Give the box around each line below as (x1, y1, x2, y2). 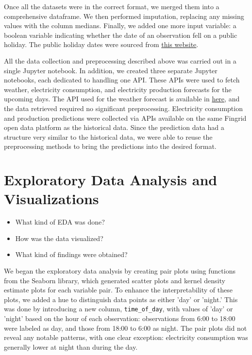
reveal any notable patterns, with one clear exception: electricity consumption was (4, 332, 248, 342)
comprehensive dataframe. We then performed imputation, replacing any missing (4, 11, 244, 21)
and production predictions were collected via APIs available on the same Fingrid (4, 113, 247, 123)
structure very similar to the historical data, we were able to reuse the (4, 131, 213, 142)
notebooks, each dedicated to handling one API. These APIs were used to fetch (4, 75, 240, 85)
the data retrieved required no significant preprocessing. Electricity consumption (4, 103, 243, 113)
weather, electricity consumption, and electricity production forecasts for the (4, 84, 232, 94)
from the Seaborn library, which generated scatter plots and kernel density (4, 275, 225, 285)
